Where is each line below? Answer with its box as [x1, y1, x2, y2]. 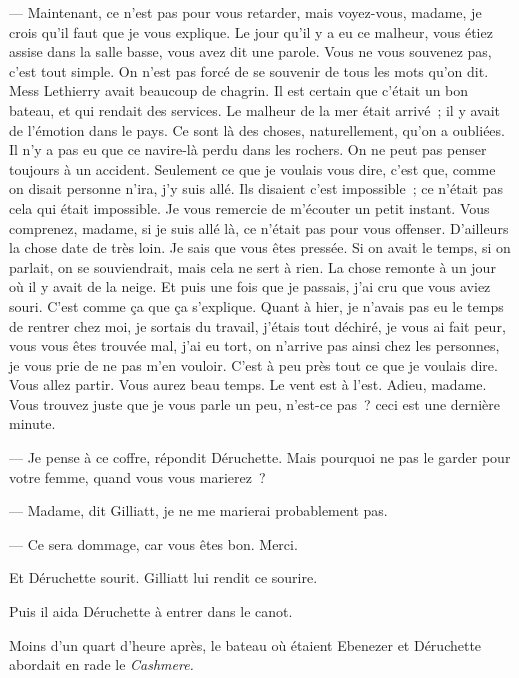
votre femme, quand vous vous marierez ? [9, 466, 266, 487]
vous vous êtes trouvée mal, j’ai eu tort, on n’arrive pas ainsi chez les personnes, [9, 335, 500, 356]
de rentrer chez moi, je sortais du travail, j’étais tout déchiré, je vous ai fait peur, [9, 315, 506, 336]
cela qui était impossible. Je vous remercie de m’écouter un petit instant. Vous [9, 197, 490, 218]
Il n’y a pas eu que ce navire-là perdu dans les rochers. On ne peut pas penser [9, 139, 487, 160]
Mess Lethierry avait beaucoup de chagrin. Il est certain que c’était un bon [9, 80, 469, 101]
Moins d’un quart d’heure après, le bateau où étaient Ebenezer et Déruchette [9, 634, 482, 655]
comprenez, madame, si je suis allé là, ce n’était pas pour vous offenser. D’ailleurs [9, 217, 509, 238]
